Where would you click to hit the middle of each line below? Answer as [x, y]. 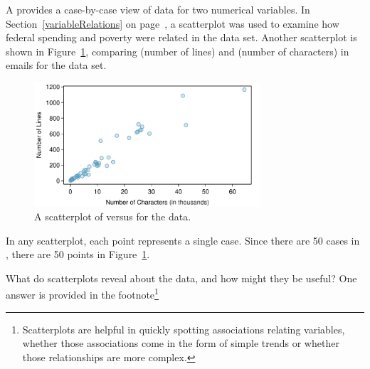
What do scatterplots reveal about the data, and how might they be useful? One [181, 278]
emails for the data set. [56, 65]
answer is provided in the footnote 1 [82, 294]
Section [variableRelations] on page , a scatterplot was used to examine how [173, 23]
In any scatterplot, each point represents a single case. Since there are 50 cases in [183, 240]
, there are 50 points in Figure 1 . [78, 254]
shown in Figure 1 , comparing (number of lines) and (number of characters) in [178, 51]
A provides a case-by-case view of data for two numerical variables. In [158, 9]
